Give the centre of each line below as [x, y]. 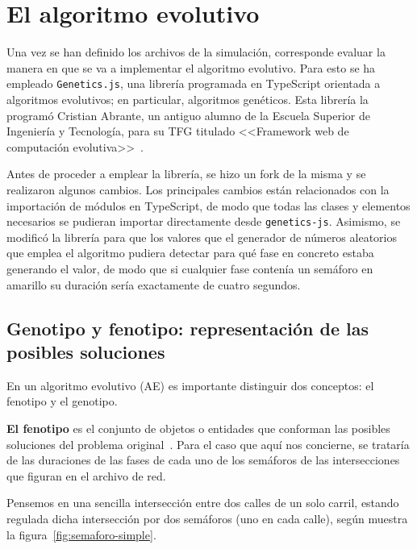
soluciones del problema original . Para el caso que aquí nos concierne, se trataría [208, 444]
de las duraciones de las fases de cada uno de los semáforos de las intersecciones [203, 460]
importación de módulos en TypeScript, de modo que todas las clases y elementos [208, 205]
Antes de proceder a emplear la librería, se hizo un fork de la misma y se [186, 174]
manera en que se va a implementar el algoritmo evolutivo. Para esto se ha [191, 67]
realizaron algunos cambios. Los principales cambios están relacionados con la [198, 189]
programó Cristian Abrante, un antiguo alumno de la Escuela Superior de [188, 115]
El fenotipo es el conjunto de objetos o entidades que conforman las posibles [198, 428]
